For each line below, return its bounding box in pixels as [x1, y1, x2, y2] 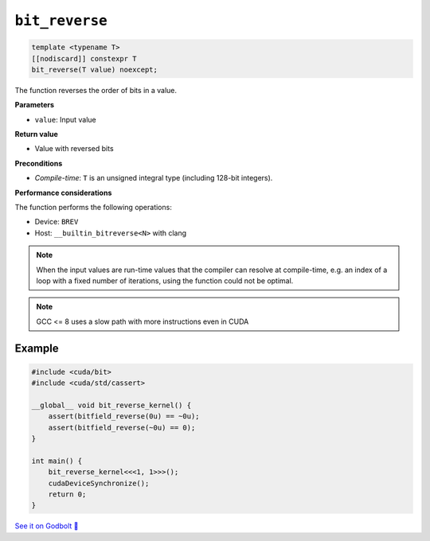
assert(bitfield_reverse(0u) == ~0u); [48, 412, 200, 421]
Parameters [14, 100, 55, 110]
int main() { [31, 456, 83, 465]
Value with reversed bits [34, 144, 115, 154]
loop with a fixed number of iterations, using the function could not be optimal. [36, 275, 294, 286]
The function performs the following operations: [14, 203, 173, 212]
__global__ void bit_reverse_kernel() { [31, 400, 191, 410]
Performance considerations [14, 188, 112, 197]
